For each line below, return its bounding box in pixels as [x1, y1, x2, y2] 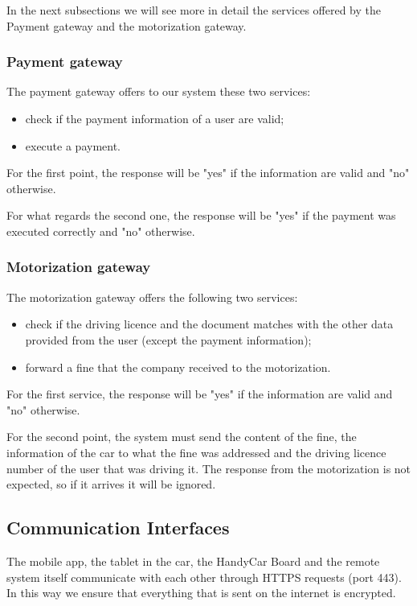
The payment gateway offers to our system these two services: [6, 83, 311, 100]
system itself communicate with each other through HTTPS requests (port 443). [6, 568, 402, 585]
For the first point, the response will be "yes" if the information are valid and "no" [6, 164, 410, 181]
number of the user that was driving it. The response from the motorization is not [6, 460, 411, 476]
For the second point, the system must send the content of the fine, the [6, 428, 357, 445]
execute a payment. [25, 137, 121, 154]
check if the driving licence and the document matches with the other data [25, 315, 394, 332]
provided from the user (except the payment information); [25, 331, 312, 348]
